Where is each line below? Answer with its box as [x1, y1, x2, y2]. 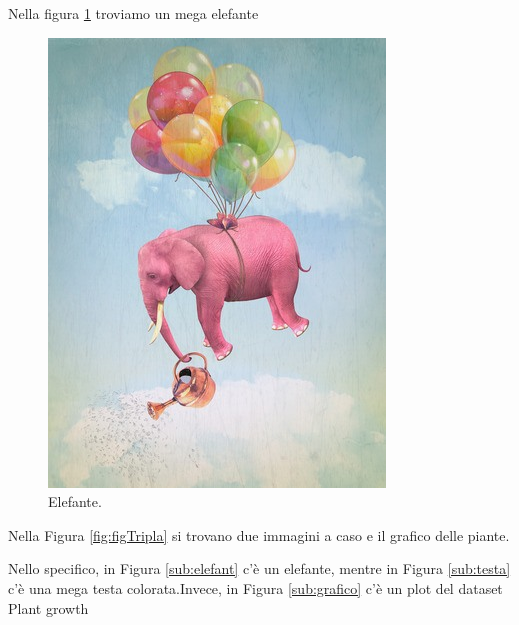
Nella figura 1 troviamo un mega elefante [8, 3, 259, 23]
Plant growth [8, 597, 89, 618]
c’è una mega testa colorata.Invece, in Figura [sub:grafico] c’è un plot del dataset [8, 577, 503, 598]
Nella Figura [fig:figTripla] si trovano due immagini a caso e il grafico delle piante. [8, 524, 510, 545]
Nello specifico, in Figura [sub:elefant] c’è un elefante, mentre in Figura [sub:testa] [8, 558, 511, 579]
